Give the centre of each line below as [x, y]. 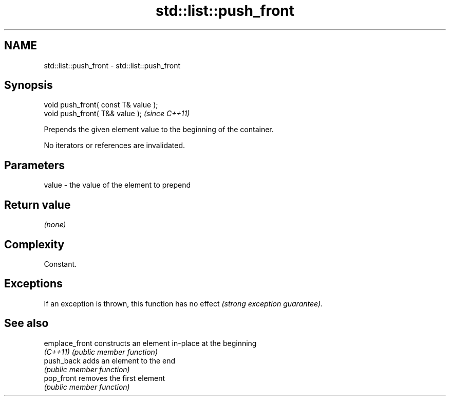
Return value [38, 205]
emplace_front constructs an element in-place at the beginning [150, 343]
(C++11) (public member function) [101, 352]
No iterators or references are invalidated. [115, 146]
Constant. [60, 264]
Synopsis [29, 85]
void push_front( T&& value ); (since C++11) [117, 114]
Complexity [34, 244]
